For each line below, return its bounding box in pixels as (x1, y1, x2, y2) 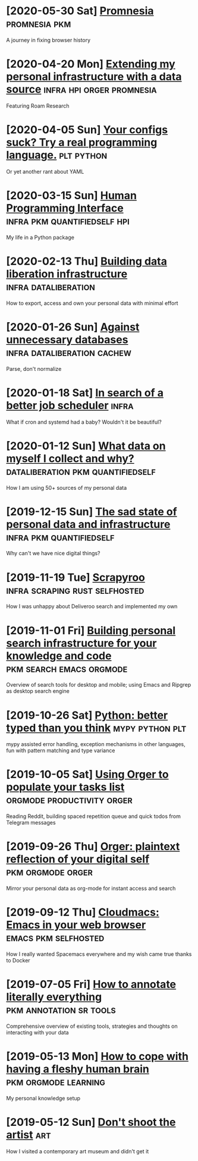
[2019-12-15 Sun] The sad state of (6, 505, 177, 518)
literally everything (6, 990, 102, 1004)
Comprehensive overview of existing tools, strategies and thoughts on (6, 1022, 178, 1030)
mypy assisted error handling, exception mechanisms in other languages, (6, 741, 186, 748)
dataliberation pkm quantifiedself (6, 464, 156, 478)
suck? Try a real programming (6, 136, 158, 149)
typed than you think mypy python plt (6, 721, 187, 735)
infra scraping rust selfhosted (6, 583, 144, 597)
